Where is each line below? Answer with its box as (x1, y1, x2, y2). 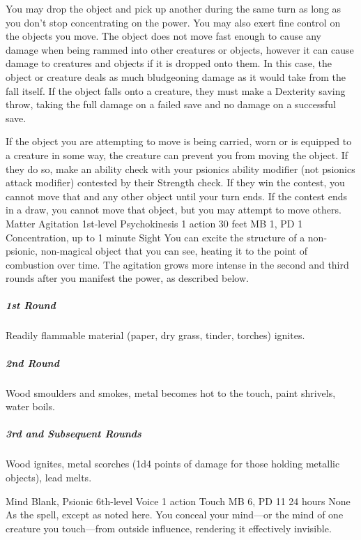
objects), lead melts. (6, 470, 92, 484)
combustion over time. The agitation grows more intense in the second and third (6, 257, 349, 271)
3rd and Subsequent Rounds (6, 426, 141, 441)
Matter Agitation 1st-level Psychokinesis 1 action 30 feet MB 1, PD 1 (6, 216, 303, 230)
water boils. (6, 399, 55, 414)
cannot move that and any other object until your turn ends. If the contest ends (6, 188, 347, 203)
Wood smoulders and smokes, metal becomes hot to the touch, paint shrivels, (6, 385, 336, 400)
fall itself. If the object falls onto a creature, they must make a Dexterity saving (6, 83, 346, 98)
